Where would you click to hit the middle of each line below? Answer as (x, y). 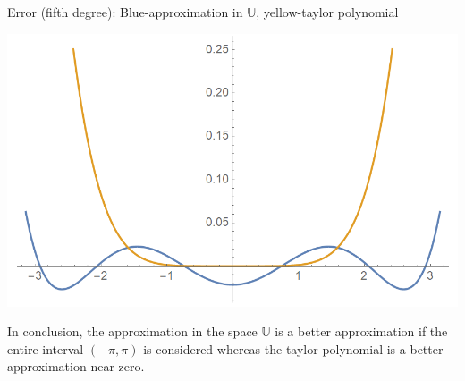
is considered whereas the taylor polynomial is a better (293, 348)
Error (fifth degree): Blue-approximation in (125, 12)
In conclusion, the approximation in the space (132, 331)
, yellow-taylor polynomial (327, 12)
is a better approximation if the (361, 331)
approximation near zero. (76, 366)
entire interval (46, 348)
